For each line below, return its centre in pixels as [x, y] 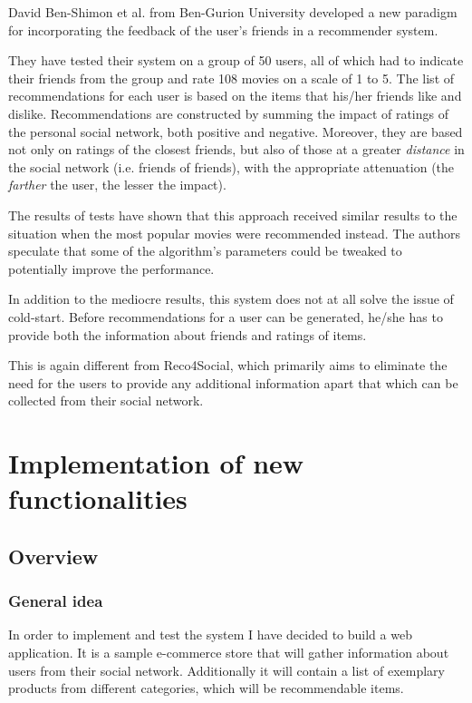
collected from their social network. [106, 400]
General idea [56, 601]
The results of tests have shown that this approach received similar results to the [233, 215]
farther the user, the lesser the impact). [117, 185]
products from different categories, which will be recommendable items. [206, 688]
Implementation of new [156, 463]
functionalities [98, 498]
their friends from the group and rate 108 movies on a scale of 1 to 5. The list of [231, 78]
